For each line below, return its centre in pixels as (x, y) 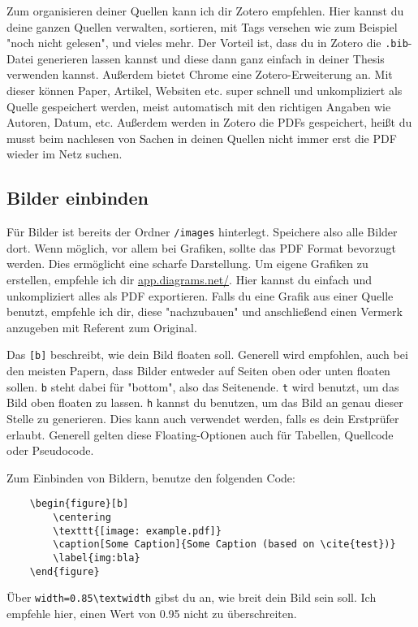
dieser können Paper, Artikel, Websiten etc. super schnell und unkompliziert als (205, 91)
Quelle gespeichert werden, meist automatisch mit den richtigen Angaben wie (199, 106)
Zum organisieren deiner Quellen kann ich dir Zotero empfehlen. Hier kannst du (205, 11)
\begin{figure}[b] (79, 504)
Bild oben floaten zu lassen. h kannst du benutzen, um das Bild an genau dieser (205, 402)
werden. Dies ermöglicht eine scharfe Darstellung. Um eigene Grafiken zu (187, 264)
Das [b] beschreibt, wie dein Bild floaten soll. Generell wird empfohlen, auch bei (207, 355)
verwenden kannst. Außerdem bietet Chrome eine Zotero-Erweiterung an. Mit (200, 74)
